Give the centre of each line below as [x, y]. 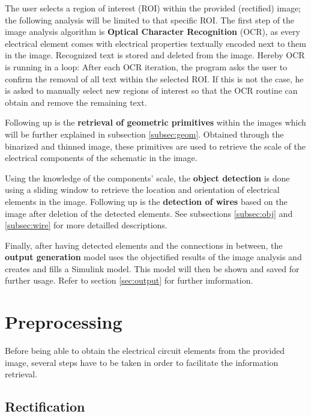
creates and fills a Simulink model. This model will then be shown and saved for [152, 268]
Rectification [45, 406]
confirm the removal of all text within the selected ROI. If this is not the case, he [154, 78]
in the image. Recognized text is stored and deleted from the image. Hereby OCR [155, 55]
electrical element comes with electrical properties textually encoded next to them [155, 43]
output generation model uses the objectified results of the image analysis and [153, 257]
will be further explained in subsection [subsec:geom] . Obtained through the [144, 134]
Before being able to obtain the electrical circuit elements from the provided [145, 351]
